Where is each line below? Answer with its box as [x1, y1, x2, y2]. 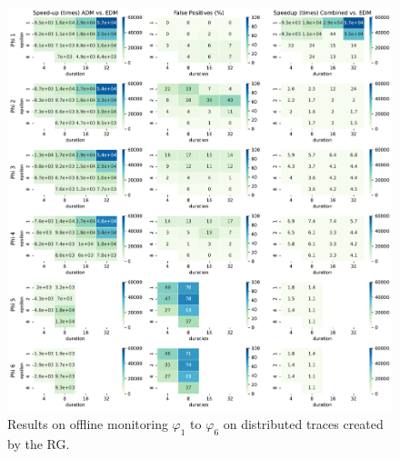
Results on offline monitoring [7, 414, 168, 433]
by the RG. [7, 434, 70, 453]
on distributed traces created [223, 414, 384, 433]
